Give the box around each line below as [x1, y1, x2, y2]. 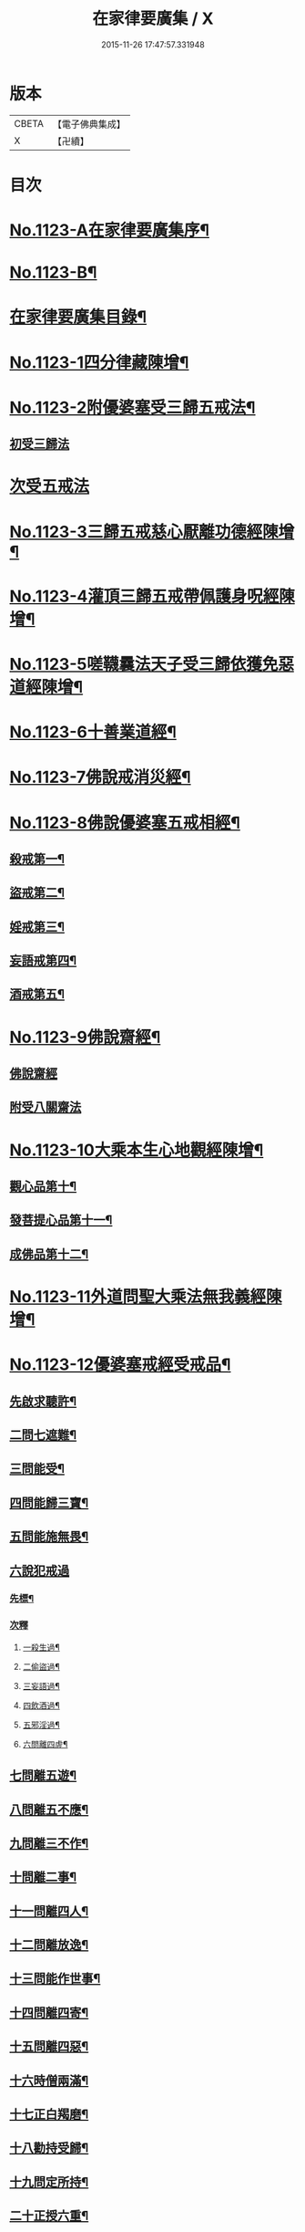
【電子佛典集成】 [52, 118, 126, 130]
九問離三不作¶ [9, 1835, 89, 1851]
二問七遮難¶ [9, 1427, 77, 1443]
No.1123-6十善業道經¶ [9, 722, 178, 743]
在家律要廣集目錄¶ [9, 307, 147, 328]
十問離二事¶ [9, 1870, 77, 1885]
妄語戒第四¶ [9, 953, 77, 968]
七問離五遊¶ [9, 1768, 77, 1784]
